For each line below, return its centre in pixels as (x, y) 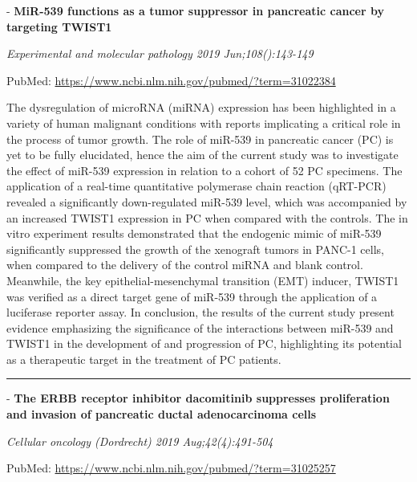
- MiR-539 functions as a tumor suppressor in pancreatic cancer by (195, 10)
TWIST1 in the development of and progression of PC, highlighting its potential (204, 343)
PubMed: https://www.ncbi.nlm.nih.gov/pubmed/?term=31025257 (171, 468)
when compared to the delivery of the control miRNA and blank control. (185, 265)
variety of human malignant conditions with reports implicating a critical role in (204, 123)
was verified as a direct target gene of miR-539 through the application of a (192, 296)
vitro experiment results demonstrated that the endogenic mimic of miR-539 (194, 233)
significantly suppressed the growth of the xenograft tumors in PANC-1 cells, (195, 249)
